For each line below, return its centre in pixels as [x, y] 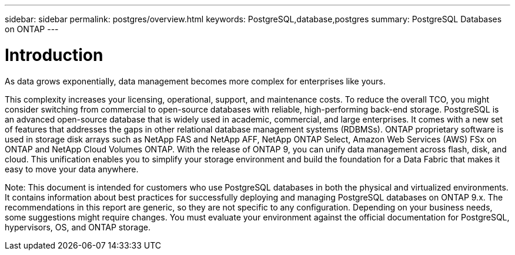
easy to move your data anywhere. [72, 169]
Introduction [54, 55]
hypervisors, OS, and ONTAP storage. [78, 227]
